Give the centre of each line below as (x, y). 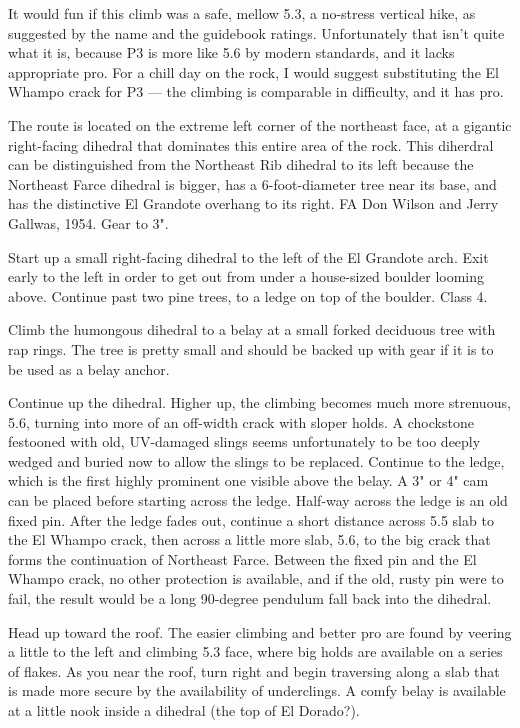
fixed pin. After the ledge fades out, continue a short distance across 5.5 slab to (251, 519)
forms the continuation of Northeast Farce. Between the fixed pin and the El (242, 558)
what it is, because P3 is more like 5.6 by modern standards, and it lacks (231, 52)
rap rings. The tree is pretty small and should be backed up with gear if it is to (251, 348)
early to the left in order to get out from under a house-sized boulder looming (246, 276)
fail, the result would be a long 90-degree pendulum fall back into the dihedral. (250, 598)
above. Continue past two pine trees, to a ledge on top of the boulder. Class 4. (248, 295)
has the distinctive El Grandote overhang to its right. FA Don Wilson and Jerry (253, 203)
